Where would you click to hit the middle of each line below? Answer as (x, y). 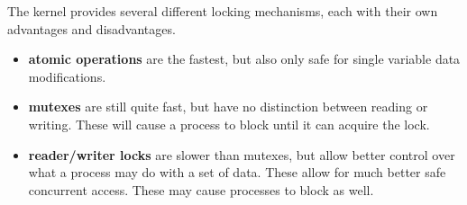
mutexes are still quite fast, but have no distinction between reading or (228, 107)
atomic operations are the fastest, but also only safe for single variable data (244, 59)
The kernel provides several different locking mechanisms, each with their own (223, 11)
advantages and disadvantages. (92, 28)
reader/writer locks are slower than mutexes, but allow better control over (242, 154)
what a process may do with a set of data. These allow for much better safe (237, 172)
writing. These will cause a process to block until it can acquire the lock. (229, 124)
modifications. (67, 76)
